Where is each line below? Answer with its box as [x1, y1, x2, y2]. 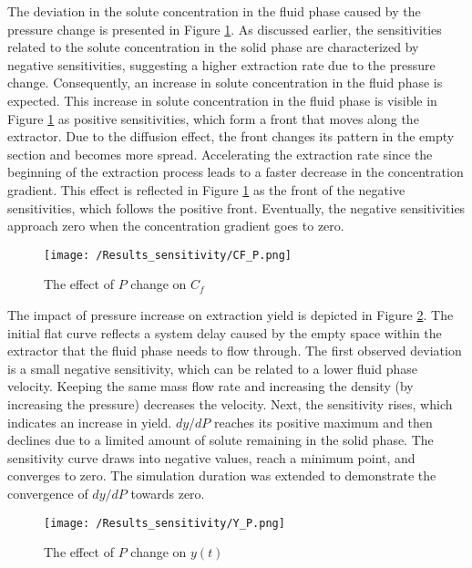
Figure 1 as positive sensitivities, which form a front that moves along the [7, 108, 419, 128]
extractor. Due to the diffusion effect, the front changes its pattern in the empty [7, 127, 455, 146]
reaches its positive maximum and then [214, 412, 433, 431]
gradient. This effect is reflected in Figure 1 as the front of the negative [7, 180, 405, 199]
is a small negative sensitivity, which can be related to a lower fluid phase [7, 358, 417, 377]
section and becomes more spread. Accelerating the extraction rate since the [7, 144, 433, 163]
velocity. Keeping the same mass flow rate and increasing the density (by [7, 377, 414, 396]
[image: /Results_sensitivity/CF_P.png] [44, 248, 292, 262]
